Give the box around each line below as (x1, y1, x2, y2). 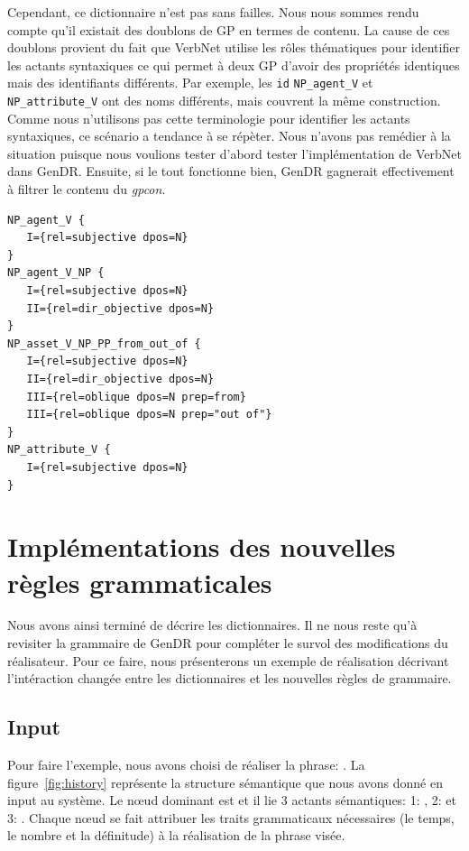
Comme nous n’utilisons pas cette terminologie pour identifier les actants (7, 108, 410, 127)
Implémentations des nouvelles (7, 528, 396, 565)
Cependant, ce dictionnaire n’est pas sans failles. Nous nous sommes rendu (7, 3, 419, 21)
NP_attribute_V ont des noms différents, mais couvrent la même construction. (7, 91, 441, 110)
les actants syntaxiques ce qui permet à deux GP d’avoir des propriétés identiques (7, 55, 460, 74)
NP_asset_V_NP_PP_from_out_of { (7, 337, 201, 350)
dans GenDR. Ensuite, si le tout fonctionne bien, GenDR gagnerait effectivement (7, 162, 455, 180)
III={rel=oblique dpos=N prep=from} (26, 390, 246, 403)
